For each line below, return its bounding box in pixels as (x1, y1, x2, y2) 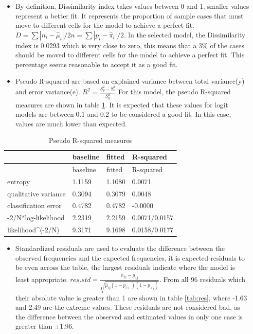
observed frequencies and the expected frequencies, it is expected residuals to (15, 252, 245, 263)
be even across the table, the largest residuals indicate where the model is (15, 262, 235, 272)
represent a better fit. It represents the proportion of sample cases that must (15, 10, 244, 20)
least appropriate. (15, 274, 68, 284)
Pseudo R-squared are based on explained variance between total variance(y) (15, 75, 245, 86)
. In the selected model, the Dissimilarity (124, 29, 246, 39)
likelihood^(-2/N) (7, 225, 59, 235)
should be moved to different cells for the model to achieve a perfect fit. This (15, 50, 245, 60)
